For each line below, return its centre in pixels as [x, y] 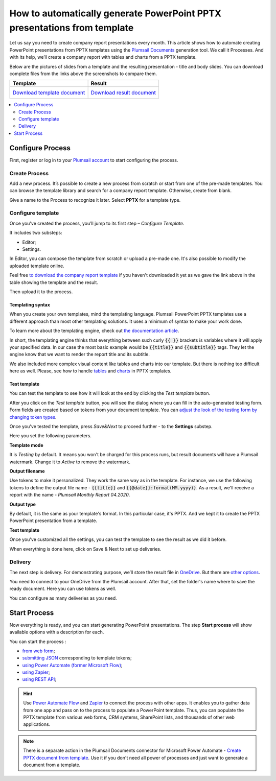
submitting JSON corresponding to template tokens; [77, 658]
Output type [22, 504]
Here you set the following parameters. [51, 436]
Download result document [123, 93]
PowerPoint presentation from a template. [53, 520]
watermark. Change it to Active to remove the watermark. [70, 462]
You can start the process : [38, 642]
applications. [37, 724]
